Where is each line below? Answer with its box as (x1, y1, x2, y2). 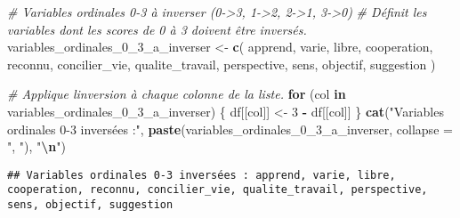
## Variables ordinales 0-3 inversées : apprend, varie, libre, (7, 168, 396, 182)
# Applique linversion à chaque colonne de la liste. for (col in (7, 85, 346, 103)
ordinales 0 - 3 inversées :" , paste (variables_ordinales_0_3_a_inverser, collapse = (7, 119, 453, 138)
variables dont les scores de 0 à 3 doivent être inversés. (7, 20, 307, 38)
